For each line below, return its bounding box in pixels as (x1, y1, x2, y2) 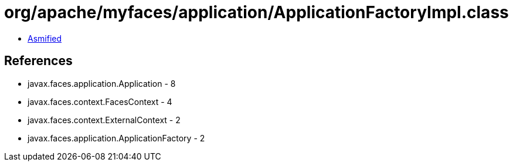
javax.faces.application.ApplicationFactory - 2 (28, 133, 205, 143)
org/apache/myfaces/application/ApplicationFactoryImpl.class (4, 2, 509, 22)
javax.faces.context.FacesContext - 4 (28, 96, 172, 107)
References (4, 53, 73, 69)
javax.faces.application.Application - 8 (28, 78, 176, 89)
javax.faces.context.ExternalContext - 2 (28, 114, 181, 125)
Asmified (28, 33, 62, 43)
